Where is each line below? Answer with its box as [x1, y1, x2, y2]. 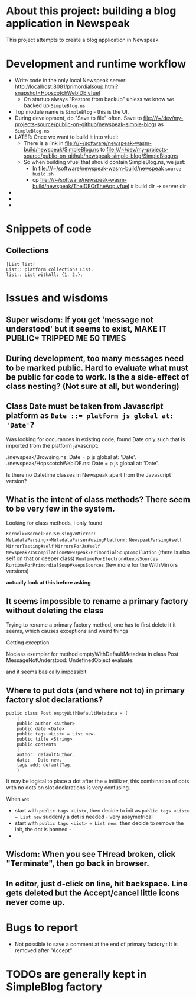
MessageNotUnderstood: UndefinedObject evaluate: [6, 657, 134, 664]
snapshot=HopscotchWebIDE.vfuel [14, 89, 100, 96]
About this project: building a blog [6, 4, 177, 18]
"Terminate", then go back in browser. [6, 859, 149, 869]
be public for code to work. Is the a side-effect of [6, 372, 190, 382]
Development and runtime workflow [6, 57, 187, 70]
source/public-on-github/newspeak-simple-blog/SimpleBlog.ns [23, 152, 178, 159]
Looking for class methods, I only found [6, 519, 103, 526]
